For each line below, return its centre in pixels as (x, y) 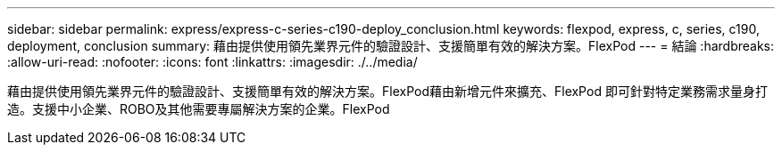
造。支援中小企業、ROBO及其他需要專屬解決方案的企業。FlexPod (199, 109)
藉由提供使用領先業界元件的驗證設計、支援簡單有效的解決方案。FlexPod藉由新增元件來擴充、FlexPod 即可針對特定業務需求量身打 (387, 91)
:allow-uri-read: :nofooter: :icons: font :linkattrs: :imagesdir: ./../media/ (212, 62)
